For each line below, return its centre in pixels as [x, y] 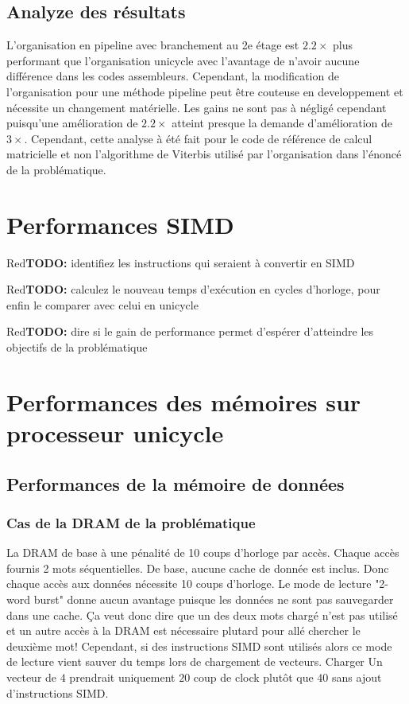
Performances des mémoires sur [184, 401]
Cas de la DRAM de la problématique [131, 522]
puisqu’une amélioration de [72, 123]
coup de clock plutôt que [253, 677]
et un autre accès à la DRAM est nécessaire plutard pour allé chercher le [183, 630]
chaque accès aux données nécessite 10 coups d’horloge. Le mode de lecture [189, 583]
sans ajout [357, 677]
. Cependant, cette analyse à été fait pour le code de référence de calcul [198, 138]
